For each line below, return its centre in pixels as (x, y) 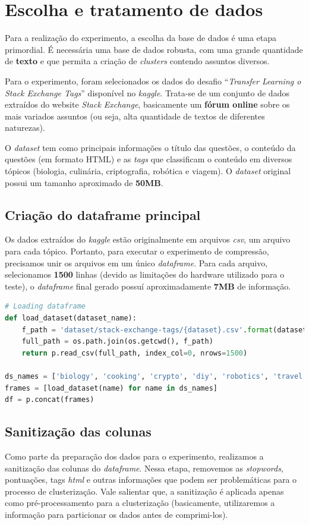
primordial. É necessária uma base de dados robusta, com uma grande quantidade (154, 49)
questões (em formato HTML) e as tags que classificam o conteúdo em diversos (149, 159)
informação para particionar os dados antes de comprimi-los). (116, 514)
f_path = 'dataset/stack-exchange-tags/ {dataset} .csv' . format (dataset (164, 330)
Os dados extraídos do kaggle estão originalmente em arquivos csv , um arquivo (148, 239)
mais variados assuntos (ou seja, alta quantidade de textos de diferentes (135, 116)
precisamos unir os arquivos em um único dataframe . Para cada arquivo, (136, 262)
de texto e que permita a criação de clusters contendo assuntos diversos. (137, 61)
